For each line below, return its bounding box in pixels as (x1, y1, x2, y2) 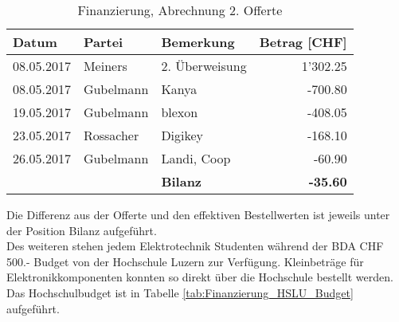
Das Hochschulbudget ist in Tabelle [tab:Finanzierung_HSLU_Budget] (6, 284, 354, 300)
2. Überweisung (161, 57, 247, 75)
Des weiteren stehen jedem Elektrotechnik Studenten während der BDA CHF (6, 238, 384, 254)
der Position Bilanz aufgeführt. (6, 222, 157, 238)
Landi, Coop (161, 149, 231, 167)
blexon (161, 103, 198, 121)
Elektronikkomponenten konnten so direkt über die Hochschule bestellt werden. (6, 269, 393, 285)
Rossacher (83, 126, 139, 144)
